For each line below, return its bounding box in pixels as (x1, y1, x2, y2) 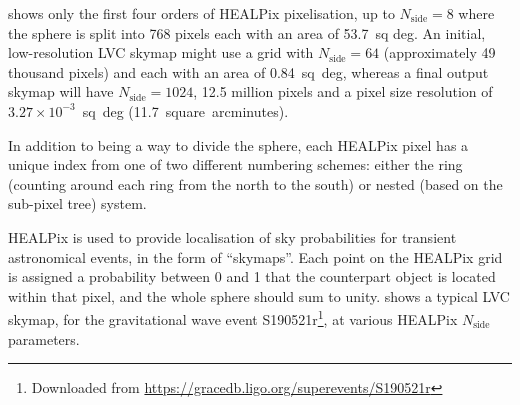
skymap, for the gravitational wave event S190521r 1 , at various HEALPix (8, 306, 458, 329)
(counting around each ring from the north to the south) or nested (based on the (8, 173, 503, 194)
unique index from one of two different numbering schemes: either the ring (8, 154, 463, 175)
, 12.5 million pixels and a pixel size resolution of (193, 81, 493, 102)
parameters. (8, 328, 80, 349)
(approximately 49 (383, 42, 496, 63)
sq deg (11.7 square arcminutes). (82, 100, 289, 121)
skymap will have (8, 81, 114, 102)
